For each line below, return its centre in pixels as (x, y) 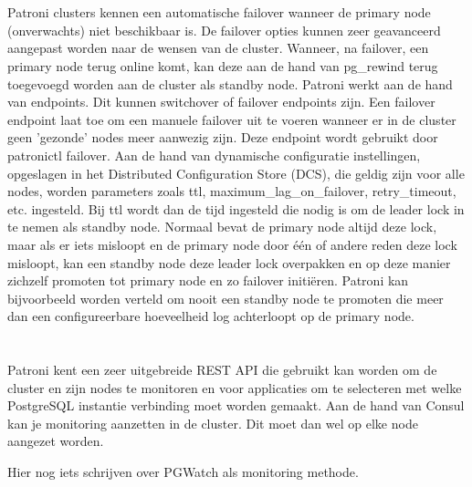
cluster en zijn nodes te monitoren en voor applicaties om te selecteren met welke (235, 387)
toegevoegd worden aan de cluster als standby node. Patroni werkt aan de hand (230, 83)
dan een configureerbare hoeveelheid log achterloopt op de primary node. (211, 316)
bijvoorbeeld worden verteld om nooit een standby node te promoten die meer (226, 298)
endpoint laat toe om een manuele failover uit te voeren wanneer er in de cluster (232, 119)
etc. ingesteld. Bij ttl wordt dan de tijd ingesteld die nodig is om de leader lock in (236, 208)
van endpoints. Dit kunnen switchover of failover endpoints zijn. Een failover (221, 102)
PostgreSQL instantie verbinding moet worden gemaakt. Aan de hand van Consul (236, 405)
